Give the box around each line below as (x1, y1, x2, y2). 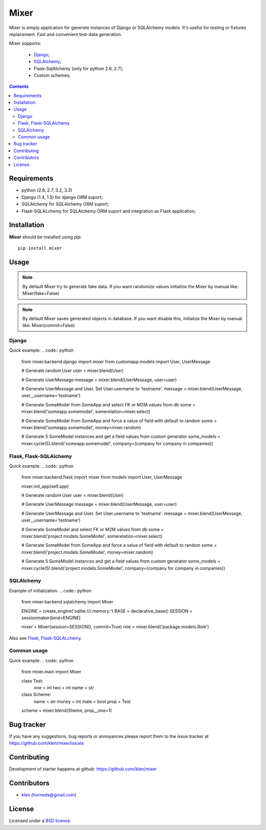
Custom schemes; (33, 72, 71, 78)
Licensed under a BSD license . (9, 818, 71, 824)
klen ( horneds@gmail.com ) (21, 792, 76, 798)
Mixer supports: (9, 40, 41, 46)
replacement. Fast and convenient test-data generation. (9, 31, 123, 37)
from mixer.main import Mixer (21, 669, 81, 675)
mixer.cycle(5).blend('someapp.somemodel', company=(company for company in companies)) (21, 440, 214, 446)
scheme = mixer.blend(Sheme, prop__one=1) (21, 707, 112, 714)
